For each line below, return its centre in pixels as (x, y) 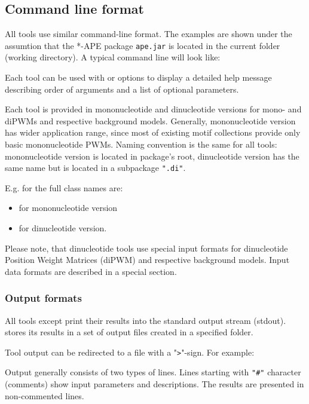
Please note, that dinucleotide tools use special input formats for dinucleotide (146, 248)
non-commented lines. (45, 395)
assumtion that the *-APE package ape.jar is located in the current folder (143, 45)
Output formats (43, 298)
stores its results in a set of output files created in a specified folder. (129, 332)
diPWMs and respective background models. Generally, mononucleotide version (150, 120)
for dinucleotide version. (63, 228)
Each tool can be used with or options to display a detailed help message (138, 77)
